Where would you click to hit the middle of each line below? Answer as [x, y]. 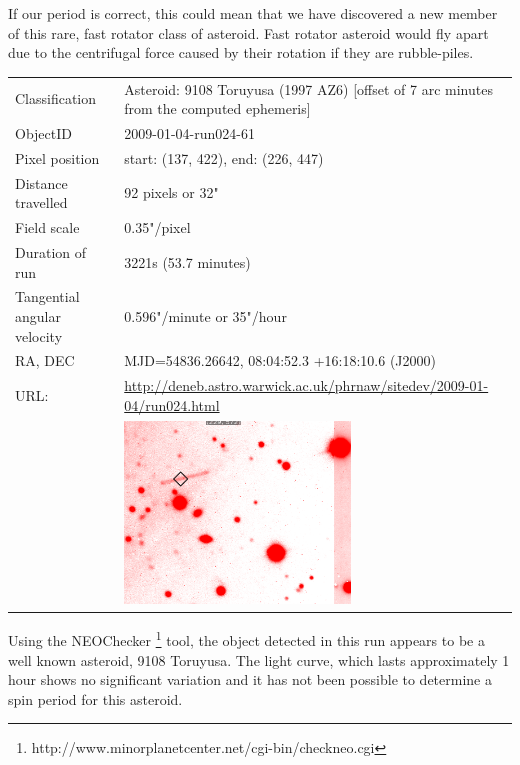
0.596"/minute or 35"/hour [205, 315]
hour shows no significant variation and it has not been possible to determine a [250, 679]
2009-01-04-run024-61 [189, 132]
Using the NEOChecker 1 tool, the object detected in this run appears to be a [246, 639]
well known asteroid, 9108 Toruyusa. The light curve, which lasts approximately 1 [259, 659]
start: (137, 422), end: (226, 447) [224, 157]
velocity [39, 335]
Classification [56, 98]
